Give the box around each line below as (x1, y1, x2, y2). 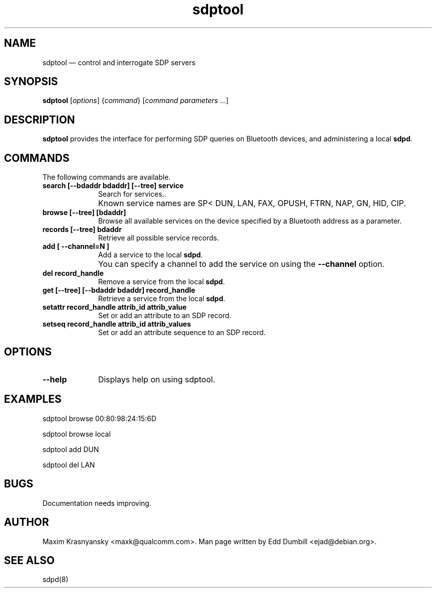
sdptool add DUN (42, 445, 99, 454)
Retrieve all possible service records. (98, 234, 219, 242)
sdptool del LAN (42, 460, 95, 469)
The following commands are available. (42, 173, 171, 182)
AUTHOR (4, 516, 49, 529)
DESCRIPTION (4, 113, 75, 126)
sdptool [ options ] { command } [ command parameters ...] (42, 96, 229, 105)
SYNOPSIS (4, 75, 58, 88)
